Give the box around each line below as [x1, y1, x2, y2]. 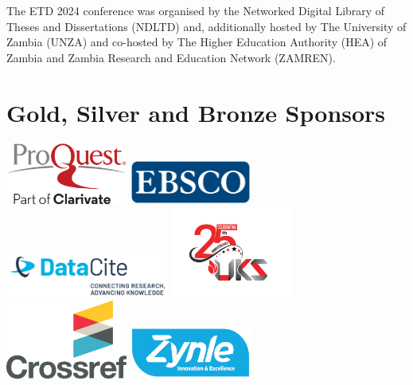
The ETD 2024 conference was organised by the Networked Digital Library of [6, 2, 385, 18]
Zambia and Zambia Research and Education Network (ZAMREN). [6, 49, 336, 65]
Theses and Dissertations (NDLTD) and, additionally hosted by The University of [6, 18, 407, 34]
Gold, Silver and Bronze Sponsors [6, 96, 386, 128]
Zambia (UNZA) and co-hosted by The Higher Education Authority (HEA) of [6, 33, 388, 50]
